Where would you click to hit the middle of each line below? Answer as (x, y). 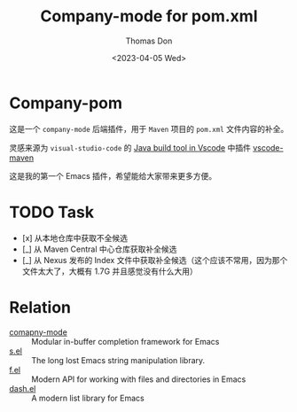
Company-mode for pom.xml (149, 16)
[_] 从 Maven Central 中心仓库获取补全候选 (99, 249)
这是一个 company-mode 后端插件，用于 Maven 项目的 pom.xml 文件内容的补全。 (149, 128)
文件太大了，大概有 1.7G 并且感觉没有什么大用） (109, 271)
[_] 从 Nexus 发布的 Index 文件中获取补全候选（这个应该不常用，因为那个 (155, 260)
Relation (40, 307)
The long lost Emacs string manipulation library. (118, 360)
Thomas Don (149, 41)
